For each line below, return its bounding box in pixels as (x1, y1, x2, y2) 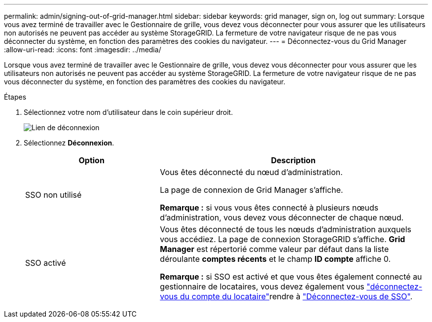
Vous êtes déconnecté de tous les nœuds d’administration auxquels (160, 224, 412, 234)
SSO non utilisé (25, 190, 82, 200)
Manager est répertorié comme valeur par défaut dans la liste (160, 244, 389, 254)
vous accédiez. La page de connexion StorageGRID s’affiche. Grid (160, 234, 405, 244)
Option (78, 155, 105, 165)
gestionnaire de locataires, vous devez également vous (160, 282, 364, 291)
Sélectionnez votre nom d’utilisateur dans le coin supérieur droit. (24, 108, 233, 116)
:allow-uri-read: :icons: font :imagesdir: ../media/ (4, 45, 161, 54)
